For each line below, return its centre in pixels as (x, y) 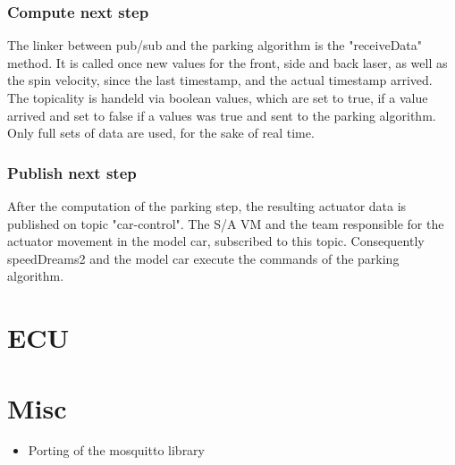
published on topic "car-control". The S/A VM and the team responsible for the (226, 223)
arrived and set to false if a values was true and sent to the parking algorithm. (222, 115)
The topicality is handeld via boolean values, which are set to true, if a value (218, 97)
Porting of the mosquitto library (117, 450)
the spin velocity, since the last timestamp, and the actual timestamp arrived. (220, 80)
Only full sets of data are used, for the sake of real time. (161, 133)
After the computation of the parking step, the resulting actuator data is (207, 206)
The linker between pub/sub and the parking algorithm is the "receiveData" (215, 45)
